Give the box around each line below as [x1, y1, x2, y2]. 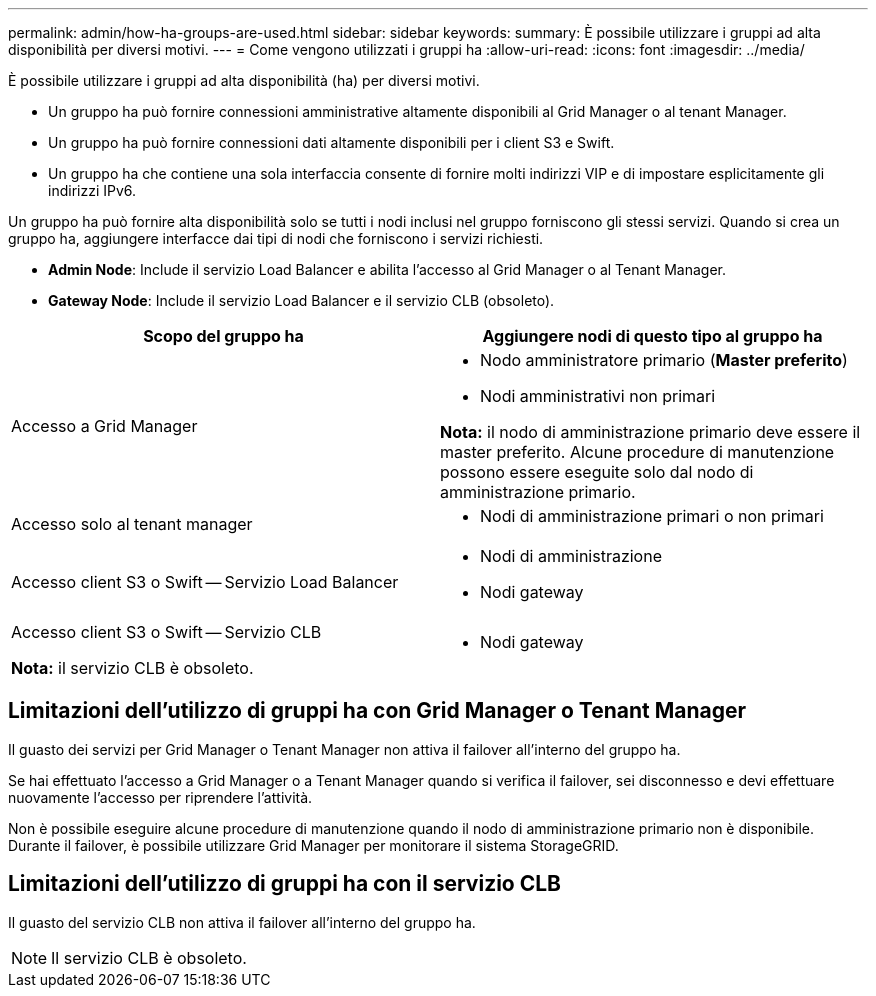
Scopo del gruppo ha [143, 326, 304, 346]
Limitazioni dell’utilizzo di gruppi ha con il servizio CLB [8, 871, 562, 897]
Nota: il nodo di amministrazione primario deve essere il [440, 422, 861, 442]
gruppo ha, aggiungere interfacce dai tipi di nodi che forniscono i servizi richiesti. [8, 230, 544, 247]
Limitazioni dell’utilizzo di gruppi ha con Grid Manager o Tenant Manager [8, 698, 747, 724]
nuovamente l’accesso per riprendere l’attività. [8, 788, 313, 806]
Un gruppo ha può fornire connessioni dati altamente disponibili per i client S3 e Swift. [48, 134, 615, 151]
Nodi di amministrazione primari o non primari [480, 506, 824, 526]
